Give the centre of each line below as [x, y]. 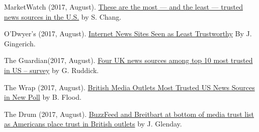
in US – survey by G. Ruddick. [52, 70]
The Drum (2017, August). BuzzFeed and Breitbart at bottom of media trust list [129, 114]
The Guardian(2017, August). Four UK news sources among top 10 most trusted [128, 60]
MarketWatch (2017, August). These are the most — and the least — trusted [123, 7]
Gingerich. [20, 43]
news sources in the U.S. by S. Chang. [63, 16]
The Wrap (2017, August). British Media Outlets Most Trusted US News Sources [129, 87]
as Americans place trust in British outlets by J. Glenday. [93, 124]
